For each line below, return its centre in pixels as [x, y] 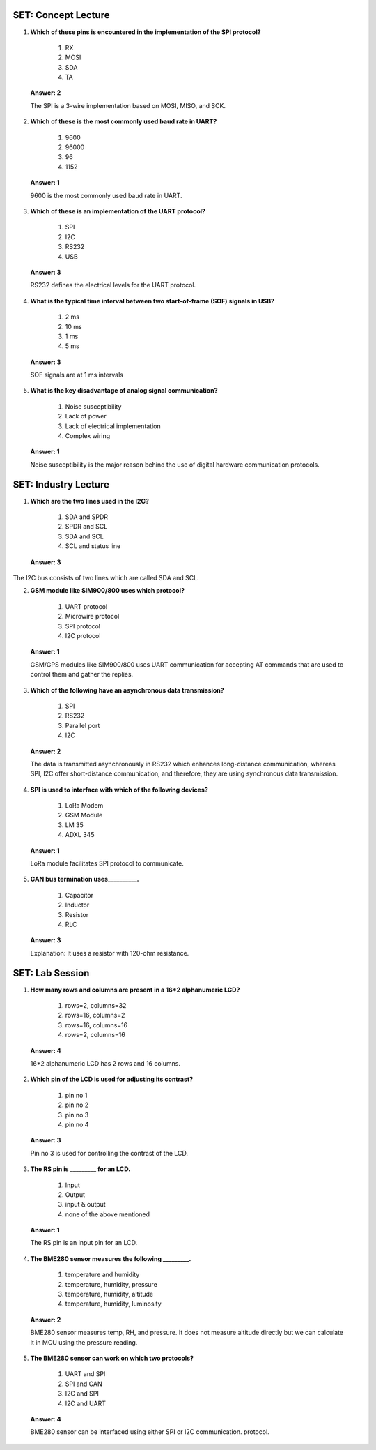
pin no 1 [76, 1095]
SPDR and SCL [86, 527]
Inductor [77, 905]
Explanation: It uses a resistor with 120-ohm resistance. [110, 953]
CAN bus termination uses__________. [85, 879]
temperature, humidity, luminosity [113, 1304]
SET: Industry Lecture [61, 484]
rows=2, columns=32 [96, 1006]
